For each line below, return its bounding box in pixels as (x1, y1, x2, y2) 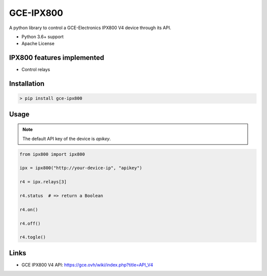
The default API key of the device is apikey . (22, 136, 111, 141)
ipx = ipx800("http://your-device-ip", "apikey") (19, 165, 142, 171)
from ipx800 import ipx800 (19, 151, 85, 157)
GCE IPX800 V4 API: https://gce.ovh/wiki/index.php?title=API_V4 (21, 262, 153, 268)
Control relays (21, 67, 50, 73)
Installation (9, 80, 44, 88)
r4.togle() (19, 234, 46, 240)
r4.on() (19, 207, 38, 212)
